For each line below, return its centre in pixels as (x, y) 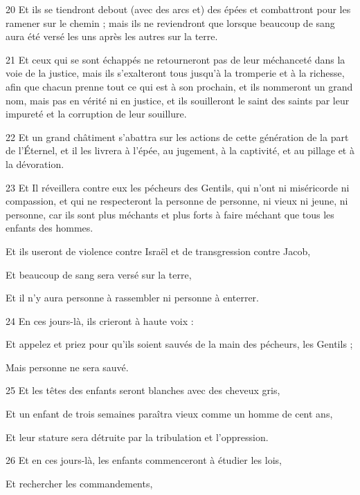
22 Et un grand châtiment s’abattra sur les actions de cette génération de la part (177, 137)
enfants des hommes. (49, 228)
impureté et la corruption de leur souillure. (96, 114)
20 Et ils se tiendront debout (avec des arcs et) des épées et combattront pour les (178, 9)
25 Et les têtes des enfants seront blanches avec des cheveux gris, (143, 390)
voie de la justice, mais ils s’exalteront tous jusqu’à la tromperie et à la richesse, (175, 73)
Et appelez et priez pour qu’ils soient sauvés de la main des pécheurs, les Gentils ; (179, 344)
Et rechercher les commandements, (79, 483)
